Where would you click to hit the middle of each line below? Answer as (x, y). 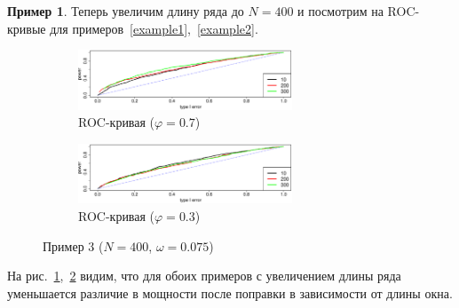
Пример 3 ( (73, 245)
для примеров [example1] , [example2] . (154, 28)
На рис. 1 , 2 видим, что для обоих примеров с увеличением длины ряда (204, 276)
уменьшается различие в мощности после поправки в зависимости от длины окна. (230, 292)
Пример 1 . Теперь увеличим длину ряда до (126, 11)
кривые (27, 28)
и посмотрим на (340, 11)
